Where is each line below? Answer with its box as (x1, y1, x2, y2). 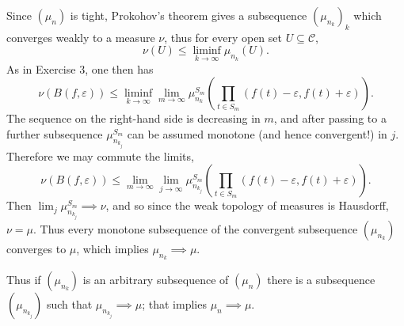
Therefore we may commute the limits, (6, 147, 194, 164)
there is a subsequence (267, 271, 375, 288)
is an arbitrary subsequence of (82, 271, 229, 288)
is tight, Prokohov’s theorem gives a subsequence (70, 7, 307, 23)
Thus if (6, 271, 41, 288)
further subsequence (6, 125, 103, 142)
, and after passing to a (273, 110, 387, 127)
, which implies (76, 240, 149, 256)
